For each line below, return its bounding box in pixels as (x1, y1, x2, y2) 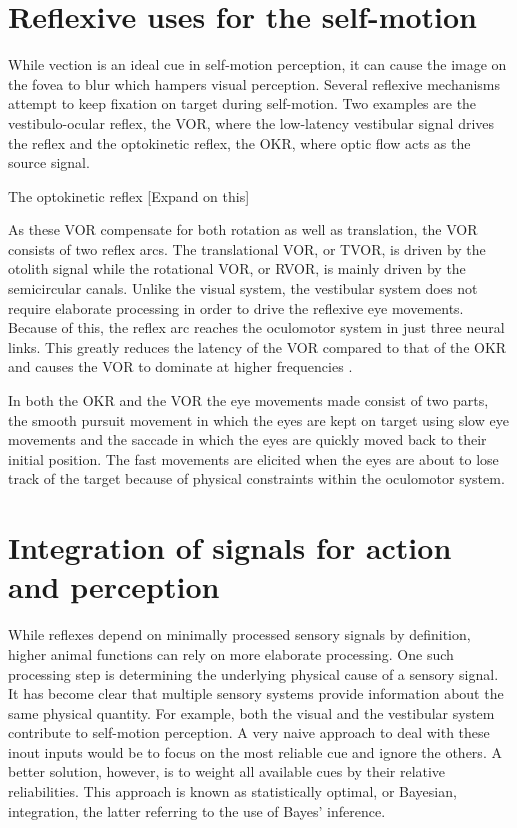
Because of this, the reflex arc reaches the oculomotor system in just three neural (8, 317, 505, 338)
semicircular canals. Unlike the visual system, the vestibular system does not (8, 278, 478, 299)
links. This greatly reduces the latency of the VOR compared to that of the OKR (8, 336, 507, 357)
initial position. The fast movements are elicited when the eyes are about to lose (8, 448, 499, 469)
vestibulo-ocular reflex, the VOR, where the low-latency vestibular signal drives (8, 112, 495, 133)
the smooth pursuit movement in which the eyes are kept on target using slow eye (8, 409, 509, 430)
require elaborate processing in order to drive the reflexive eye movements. (8, 297, 464, 318)
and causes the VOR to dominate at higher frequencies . (8, 356, 353, 377)
